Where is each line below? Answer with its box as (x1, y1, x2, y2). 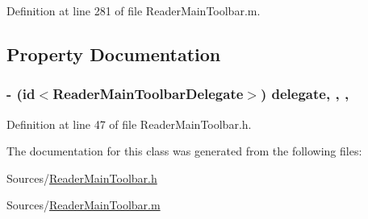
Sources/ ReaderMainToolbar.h (6, 169, 157, 186)
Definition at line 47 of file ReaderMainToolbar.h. (6, 115, 252, 132)
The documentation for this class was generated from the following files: (6, 143, 362, 159)
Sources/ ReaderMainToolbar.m (6, 196, 161, 213)
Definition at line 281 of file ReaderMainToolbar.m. (6, 2, 261, 19)
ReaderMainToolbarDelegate (52, 84, 244, 104)
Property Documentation (6, 41, 221, 66)
